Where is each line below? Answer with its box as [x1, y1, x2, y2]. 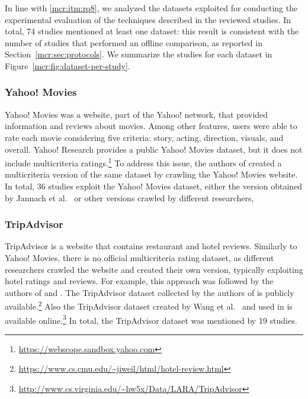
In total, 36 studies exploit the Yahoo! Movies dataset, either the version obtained [5, 180, 303, 192]
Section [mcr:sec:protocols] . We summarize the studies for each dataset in [5, 48, 272, 60]
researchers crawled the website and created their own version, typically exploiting [5, 263, 303, 275]
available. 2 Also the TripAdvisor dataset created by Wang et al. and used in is [5, 298, 293, 313]
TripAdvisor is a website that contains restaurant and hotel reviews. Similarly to [5, 240, 297, 252]
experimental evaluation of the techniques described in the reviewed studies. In [5, 13, 291, 25]
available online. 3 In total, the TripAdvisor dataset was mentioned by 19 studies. [5, 312, 297, 326]
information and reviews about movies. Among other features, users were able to [5, 120, 297, 132]
